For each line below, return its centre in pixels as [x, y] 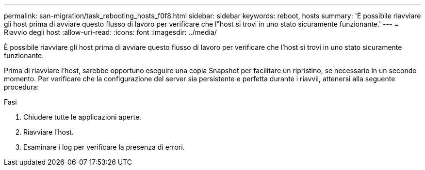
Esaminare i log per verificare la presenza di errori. [104, 147]
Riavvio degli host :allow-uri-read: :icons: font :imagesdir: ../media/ [110, 32]
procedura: [22, 87]
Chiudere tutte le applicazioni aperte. [82, 117]
